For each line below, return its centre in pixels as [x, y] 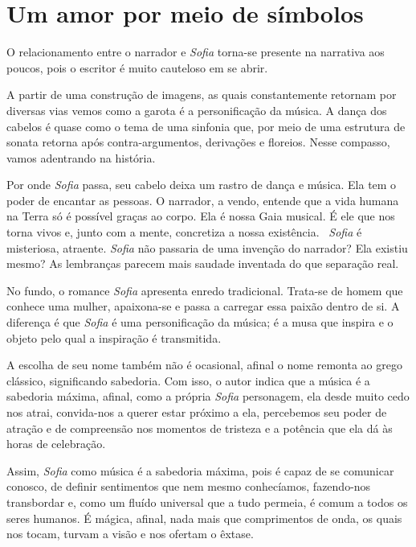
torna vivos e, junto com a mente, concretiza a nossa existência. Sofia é [184, 232]
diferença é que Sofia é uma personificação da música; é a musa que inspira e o [200, 322]
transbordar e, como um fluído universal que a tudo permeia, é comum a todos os [207, 502]
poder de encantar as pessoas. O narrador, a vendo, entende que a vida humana [203, 200]
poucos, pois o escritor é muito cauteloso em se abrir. [137, 67]
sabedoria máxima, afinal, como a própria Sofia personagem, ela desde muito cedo [208, 396]
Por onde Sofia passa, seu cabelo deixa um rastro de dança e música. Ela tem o [202, 185]
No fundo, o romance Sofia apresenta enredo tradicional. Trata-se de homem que [205, 290]
